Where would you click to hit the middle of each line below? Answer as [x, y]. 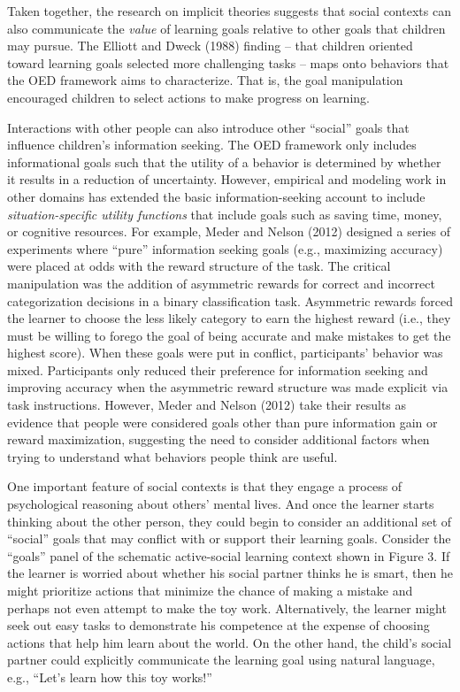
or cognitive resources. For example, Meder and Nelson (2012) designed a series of [229, 231]
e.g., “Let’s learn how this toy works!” [110, 677]
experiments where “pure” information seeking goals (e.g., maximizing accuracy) [225, 248]
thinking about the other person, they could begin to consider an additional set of [230, 521]
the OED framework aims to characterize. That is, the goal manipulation [205, 80]
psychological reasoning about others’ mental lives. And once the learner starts [221, 504]
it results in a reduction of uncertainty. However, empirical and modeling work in [227, 179]
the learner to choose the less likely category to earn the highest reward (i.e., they [229, 318]
